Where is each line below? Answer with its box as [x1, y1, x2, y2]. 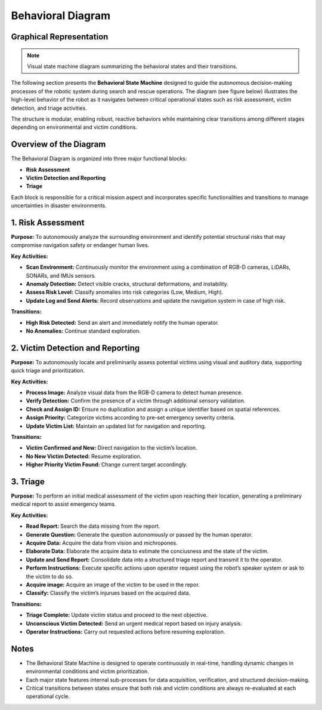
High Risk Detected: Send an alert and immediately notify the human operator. [26, 319, 219, 326]
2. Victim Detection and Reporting [11, 343, 140, 353]
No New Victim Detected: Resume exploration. [26, 453, 142, 460]
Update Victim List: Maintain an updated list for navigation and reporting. [26, 422, 206, 429]
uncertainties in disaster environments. [11, 202, 107, 209]
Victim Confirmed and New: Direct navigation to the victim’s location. [26, 444, 197, 451]
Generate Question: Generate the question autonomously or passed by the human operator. [26, 531, 253, 538]
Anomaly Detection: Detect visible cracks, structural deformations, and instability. [26, 281, 229, 288]
